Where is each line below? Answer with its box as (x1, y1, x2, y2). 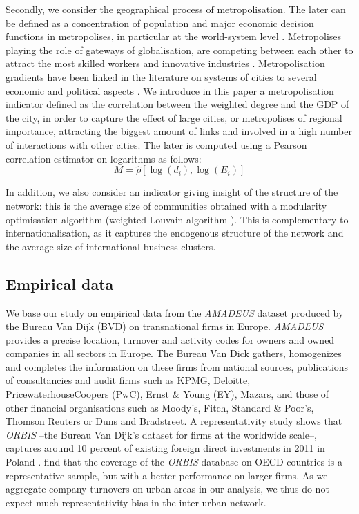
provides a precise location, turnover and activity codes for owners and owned (6, 332, 335, 347)
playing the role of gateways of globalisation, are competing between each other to (6, 42, 353, 57)
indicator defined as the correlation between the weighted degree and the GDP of (6, 97, 349, 111)
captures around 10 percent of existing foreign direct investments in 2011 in (6, 441, 325, 455)
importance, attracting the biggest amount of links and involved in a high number (6, 124, 352, 138)
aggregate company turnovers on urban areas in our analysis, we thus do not (6, 481, 329, 496)
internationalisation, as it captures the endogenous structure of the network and (6, 226, 344, 240)
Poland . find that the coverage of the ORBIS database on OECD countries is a (6, 455, 342, 469)
